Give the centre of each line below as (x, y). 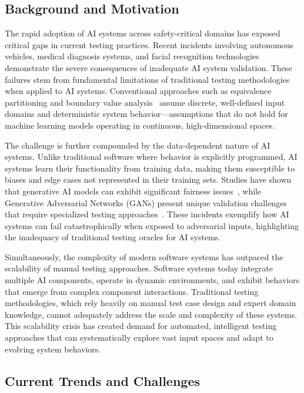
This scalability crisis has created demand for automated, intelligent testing (141, 326)
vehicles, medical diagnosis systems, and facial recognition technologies (132, 56)
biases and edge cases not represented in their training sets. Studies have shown (148, 179)
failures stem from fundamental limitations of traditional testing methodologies (147, 79)
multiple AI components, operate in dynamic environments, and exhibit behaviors (152, 280)
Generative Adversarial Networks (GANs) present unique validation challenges (146, 202)
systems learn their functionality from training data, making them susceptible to (150, 168)
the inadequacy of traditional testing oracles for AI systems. (113, 237)
